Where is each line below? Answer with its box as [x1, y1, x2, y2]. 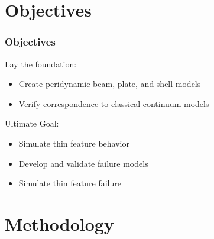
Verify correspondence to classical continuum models [18, 97, 209, 109]
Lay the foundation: [5, 57, 77, 70]
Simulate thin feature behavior [18, 137, 129, 149]
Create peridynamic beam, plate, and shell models [18, 77, 201, 90]
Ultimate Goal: [5, 117, 59, 130]
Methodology [5, 211, 114, 235]
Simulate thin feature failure [18, 177, 121, 189]
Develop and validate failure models [18, 157, 148, 169]
